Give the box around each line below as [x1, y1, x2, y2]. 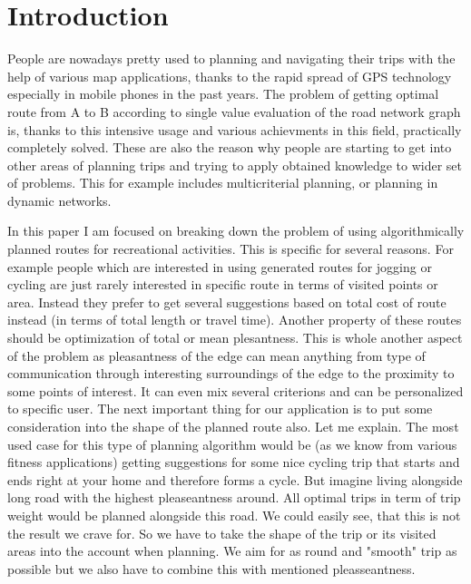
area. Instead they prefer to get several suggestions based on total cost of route [7, 292, 446, 311]
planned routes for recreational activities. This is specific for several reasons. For [7, 239, 454, 258]
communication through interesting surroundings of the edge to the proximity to [7, 364, 455, 383]
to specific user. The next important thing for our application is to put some [7, 399, 433, 418]
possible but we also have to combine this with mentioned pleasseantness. [7, 559, 416, 578]
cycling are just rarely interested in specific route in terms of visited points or [7, 275, 438, 294]
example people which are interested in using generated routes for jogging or [7, 257, 432, 276]
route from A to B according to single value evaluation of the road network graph [7, 102, 461, 121]
